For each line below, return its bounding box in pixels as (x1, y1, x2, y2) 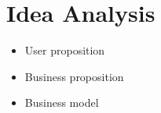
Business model (24, 94, 99, 111)
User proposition (24, 42, 105, 58)
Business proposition (24, 68, 124, 84)
